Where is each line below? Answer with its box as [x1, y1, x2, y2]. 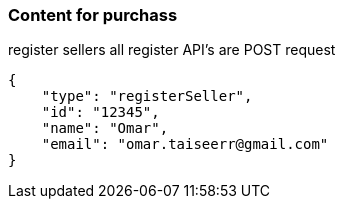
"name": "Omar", [41, 120, 169, 137]
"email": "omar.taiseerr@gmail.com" [41, 136, 329, 153]
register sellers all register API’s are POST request [8, 41, 336, 59]
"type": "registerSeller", [41, 88, 253, 105]
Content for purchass [8, 5, 178, 25]
